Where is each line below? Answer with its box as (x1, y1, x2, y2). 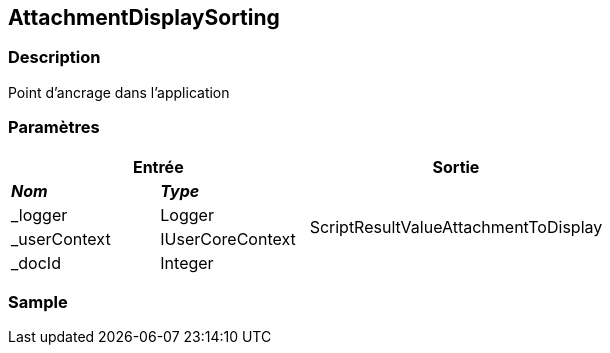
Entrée (132, 156, 184, 177)
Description (8, 47, 101, 68)
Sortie (432, 156, 480, 177)
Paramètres (8, 117, 100, 138)
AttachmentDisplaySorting (8, 5, 280, 30)
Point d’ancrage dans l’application (8, 83, 230, 101)
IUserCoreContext (160, 228, 296, 249)
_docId (11, 252, 61, 273)
